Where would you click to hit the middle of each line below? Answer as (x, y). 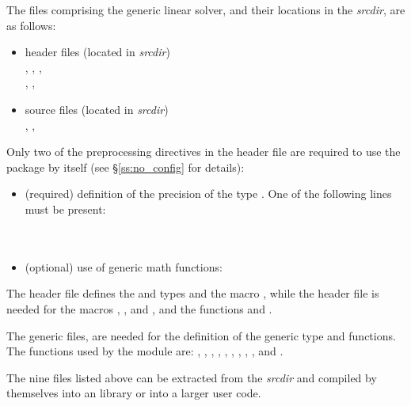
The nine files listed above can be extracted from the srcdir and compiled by (192, 377)
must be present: (65, 209)
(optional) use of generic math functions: (124, 266)
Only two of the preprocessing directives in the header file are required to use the (204, 152)
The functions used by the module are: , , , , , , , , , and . (145, 351)
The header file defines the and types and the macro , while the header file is (193, 293)
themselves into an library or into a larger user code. (134, 393)
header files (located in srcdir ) (97, 52)
